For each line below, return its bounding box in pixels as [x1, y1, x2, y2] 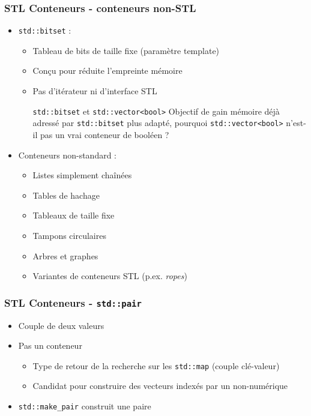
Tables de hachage [32, 188, 100, 201]
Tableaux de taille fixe [32, 209, 115, 222]
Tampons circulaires [32, 229, 106, 241]
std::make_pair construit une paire [18, 399, 151, 412]
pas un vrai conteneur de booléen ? [40, 128, 169, 140]
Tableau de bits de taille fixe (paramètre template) [32, 44, 220, 56]
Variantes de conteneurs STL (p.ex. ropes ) [32, 270, 187, 282]
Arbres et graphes [32, 249, 98, 262]
